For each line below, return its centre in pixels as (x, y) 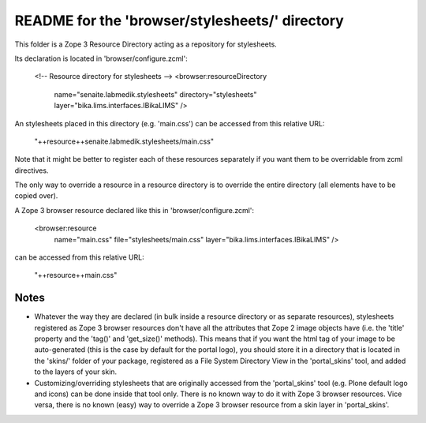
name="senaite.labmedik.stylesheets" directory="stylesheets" (155, 94)
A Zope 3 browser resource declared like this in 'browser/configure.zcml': (135, 210)
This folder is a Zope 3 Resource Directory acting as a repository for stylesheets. (146, 44)
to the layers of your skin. (76, 372)
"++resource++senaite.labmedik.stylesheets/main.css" (124, 141)
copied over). (36, 196)
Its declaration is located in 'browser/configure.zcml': (101, 58)
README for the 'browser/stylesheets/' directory (179, 21)
